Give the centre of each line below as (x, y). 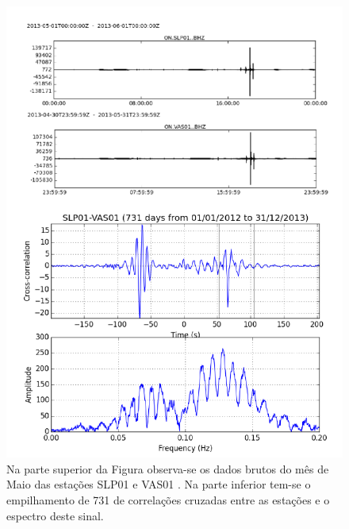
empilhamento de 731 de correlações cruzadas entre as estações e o (168, 499)
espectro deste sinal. (55, 515)
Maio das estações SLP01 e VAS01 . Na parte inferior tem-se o (159, 484)
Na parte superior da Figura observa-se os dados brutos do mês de (168, 468)
